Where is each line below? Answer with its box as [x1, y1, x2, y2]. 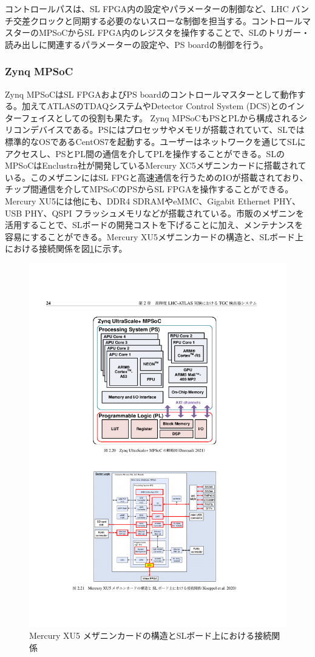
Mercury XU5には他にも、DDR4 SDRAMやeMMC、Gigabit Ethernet [5, 194, 271, 207]
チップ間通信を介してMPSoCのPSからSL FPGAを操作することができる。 [5, 183, 294, 195]
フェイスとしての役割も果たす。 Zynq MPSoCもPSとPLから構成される [21, 111, 299, 124]
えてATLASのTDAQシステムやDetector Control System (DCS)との [30, 99, 288, 112]
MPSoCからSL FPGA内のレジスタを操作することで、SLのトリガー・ [38, 26, 310, 39]
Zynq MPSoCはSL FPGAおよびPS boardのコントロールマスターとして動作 [5, 87, 297, 100]
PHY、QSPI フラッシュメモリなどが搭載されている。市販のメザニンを [24, 206, 304, 219]
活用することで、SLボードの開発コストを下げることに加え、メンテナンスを [5, 218, 303, 231]
